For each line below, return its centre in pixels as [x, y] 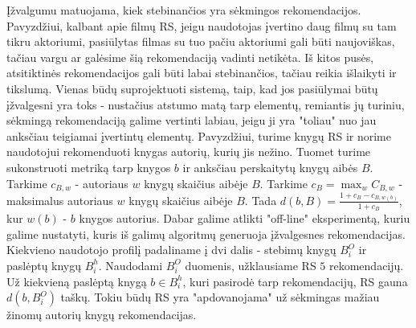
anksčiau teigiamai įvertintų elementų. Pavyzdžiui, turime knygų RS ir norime [199, 135]
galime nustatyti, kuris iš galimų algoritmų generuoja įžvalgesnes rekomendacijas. [206, 234]
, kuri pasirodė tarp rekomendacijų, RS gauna [295, 281]
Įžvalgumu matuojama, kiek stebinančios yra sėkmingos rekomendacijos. [184, 10]
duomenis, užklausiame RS [251, 265]
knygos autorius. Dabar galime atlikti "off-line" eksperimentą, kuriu [245, 218]
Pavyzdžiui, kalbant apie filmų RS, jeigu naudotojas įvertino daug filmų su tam [202, 25]
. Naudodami [131, 265]
